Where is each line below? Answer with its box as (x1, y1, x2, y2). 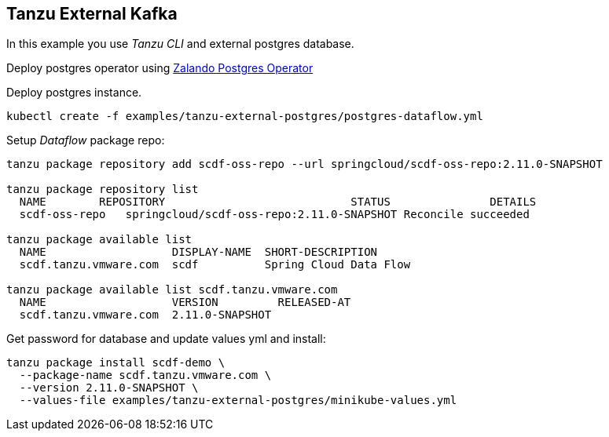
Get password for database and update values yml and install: (6, 332, 326, 346)
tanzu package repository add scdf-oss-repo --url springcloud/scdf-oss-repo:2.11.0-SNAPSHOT (6, 158, 603, 171)
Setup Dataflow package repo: (6, 133, 165, 147)
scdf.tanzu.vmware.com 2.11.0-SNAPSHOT (19, 308, 272, 322)
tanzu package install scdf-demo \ (6, 356, 226, 370)
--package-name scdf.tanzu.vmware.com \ (19, 369, 272, 382)
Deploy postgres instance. (6, 86, 142, 100)
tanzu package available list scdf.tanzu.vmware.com (6, 283, 338, 297)
